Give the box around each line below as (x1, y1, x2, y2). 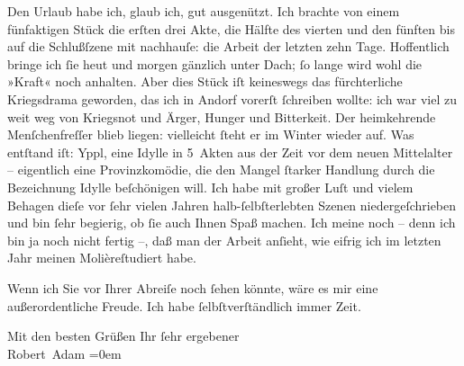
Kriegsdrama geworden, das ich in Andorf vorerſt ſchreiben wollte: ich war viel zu (7, 89, 458, 108)
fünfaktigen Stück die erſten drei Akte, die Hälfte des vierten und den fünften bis (7, 19, 455, 38)
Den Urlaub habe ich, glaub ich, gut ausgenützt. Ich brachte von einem (7, 2, 400, 20)
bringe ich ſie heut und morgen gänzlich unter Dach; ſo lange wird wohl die (7, 54, 423, 73)
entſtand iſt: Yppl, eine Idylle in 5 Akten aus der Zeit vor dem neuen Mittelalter (7, 142, 453, 161)
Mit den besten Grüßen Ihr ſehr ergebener (7, 326, 240, 345)
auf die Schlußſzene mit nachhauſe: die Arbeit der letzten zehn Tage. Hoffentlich (7, 37, 450, 56)
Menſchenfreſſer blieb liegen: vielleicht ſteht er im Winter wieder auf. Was (7, 125, 414, 144)
